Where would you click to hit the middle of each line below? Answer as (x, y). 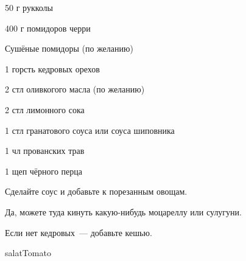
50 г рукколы (29, 7)
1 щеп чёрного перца (44, 171)
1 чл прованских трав (45, 151)
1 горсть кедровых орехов (52, 68)
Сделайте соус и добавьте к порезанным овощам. (96, 191)
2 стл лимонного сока (45, 109)
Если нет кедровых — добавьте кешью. (79, 232)
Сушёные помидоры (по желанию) (69, 48)
